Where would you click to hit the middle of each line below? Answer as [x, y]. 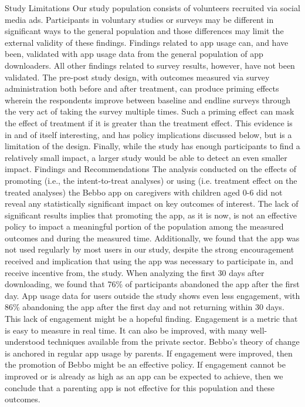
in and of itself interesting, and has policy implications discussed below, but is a [148, 134]
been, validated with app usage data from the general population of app [134, 54]
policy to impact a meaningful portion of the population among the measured [144, 226]
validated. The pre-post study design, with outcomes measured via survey [137, 77]
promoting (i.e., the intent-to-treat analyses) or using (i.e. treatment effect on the [151, 180]
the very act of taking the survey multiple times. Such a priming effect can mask [150, 111]
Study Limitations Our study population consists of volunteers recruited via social [152, 8]
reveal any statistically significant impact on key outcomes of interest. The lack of [152, 203]
